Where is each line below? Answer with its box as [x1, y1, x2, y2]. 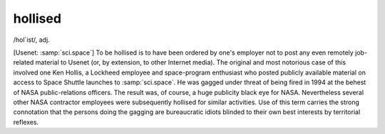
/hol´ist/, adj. [13, 35, 50, 44]
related [13, 58, 34, 67]
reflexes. [13, 118, 39, 126]
